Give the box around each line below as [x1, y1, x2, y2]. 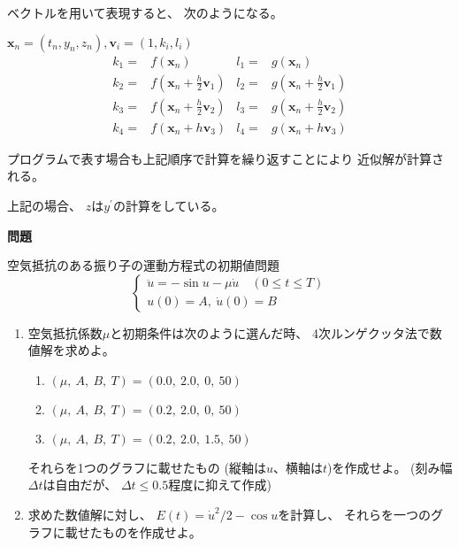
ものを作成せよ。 [102, 522, 202, 541]
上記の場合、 [7, 196, 81, 214]
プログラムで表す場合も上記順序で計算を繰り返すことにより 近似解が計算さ [7, 149, 444, 167]
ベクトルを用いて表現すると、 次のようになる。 [7, 4, 283, 21]
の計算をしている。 [112, 196, 225, 214]
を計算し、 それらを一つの [278, 505, 431, 524]
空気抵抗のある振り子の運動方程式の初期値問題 [7, 256, 279, 274]
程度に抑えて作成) [168, 475, 272, 494]
